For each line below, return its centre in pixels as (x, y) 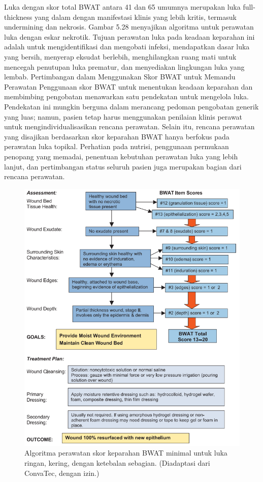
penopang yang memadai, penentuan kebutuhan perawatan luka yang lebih (121, 156)
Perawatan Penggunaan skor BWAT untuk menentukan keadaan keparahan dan (128, 86)
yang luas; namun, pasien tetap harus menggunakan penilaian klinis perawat (123, 116)
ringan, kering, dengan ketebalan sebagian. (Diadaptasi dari (117, 463)
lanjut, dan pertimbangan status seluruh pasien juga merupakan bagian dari (123, 166)
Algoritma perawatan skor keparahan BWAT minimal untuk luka (126, 453)
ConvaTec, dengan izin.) (62, 473)
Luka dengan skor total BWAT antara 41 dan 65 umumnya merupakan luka (122, 7)
